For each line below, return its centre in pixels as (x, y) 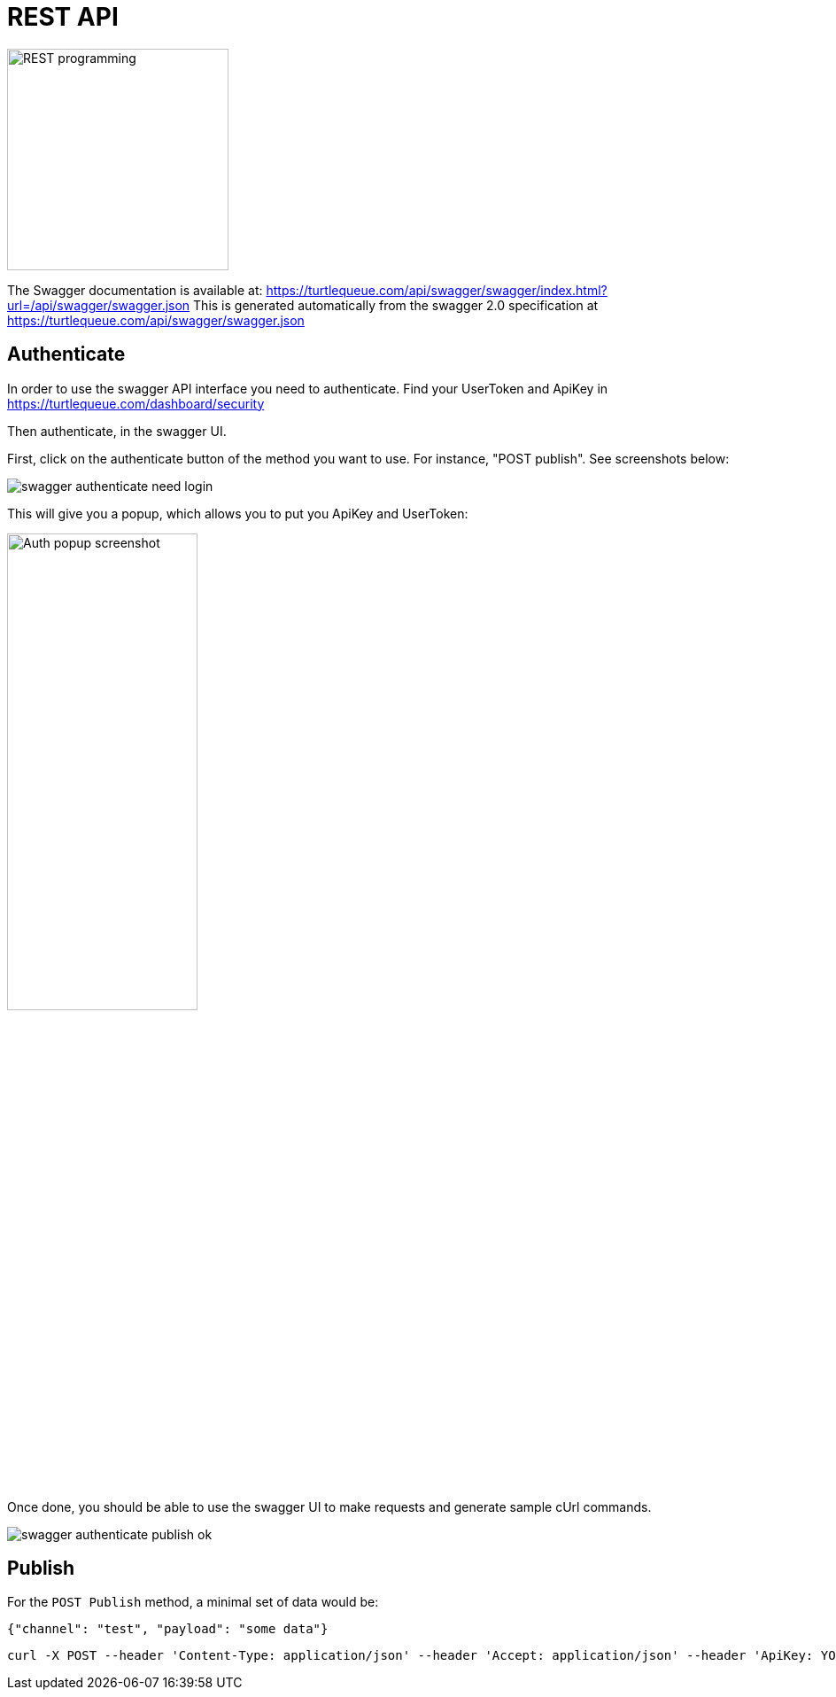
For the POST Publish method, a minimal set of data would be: (193, 1602)
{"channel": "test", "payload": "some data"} (168, 1629)
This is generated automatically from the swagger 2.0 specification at (396, 305)
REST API (63, 17)
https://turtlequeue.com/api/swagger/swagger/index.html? (437, 290)
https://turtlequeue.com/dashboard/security (136, 403)
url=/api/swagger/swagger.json (99, 305)
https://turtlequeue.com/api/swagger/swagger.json (156, 320)
